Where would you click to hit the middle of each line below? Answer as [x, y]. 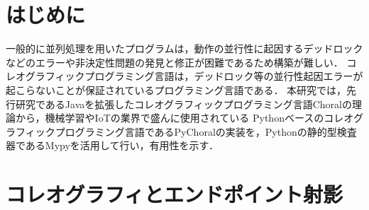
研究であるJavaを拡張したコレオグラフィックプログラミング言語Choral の [183, 104]
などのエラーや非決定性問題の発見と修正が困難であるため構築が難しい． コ [181, 62]
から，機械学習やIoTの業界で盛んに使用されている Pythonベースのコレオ [184, 118]
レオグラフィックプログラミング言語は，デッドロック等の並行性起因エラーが [184, 76]
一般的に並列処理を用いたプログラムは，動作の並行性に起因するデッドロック [184, 48]
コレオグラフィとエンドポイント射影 [174, 194]
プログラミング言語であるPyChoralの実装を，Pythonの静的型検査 [206, 131]
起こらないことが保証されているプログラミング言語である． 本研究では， [176, 89]
